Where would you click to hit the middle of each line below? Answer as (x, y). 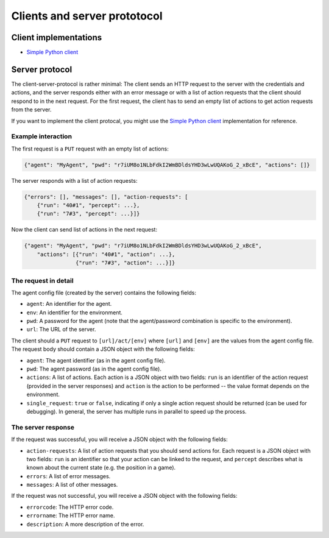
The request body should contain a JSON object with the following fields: (103, 349)
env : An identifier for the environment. (75, 312)
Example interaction (42, 136)
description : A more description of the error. (85, 524)
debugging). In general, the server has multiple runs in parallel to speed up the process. (136, 411)
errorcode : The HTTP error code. (70, 507)
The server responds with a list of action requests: (74, 180)
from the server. (31, 110)
